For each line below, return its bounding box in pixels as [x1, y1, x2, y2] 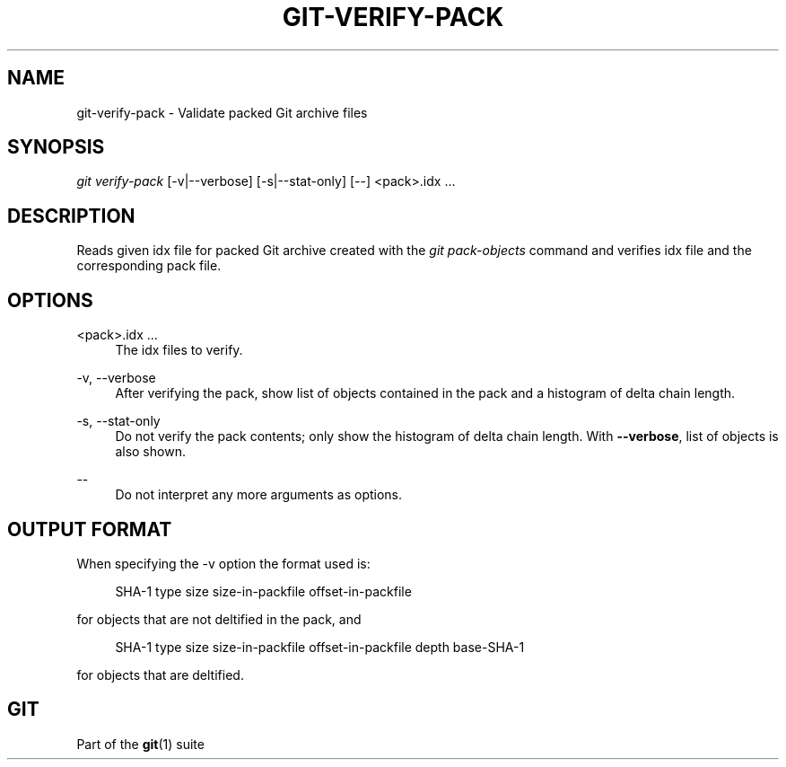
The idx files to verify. [115, 342, 243, 358]
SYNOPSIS [7, 136, 105, 159]
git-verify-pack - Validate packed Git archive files [76, 104, 368, 120]
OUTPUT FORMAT [7, 517, 172, 541]
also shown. [115, 444, 186, 460]
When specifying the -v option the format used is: [76, 555, 371, 571]
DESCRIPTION [7, 204, 135, 227]
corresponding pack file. [76, 258, 222, 274]
